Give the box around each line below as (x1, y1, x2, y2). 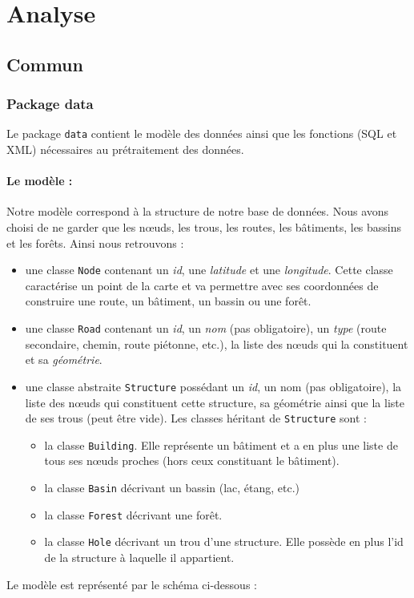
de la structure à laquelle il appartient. (44, 549, 235, 566)
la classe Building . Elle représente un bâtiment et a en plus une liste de (44, 436, 398, 453)
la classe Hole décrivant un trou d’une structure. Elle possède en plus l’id (44, 533, 404, 550)
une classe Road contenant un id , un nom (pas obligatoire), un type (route (25, 320, 387, 337)
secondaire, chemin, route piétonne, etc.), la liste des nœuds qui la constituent (25, 335, 408, 352)
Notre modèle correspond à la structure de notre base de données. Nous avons (6, 203, 389, 220)
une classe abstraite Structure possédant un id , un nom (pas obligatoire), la (25, 378, 402, 394)
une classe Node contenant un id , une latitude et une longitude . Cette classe (25, 261, 393, 278)
